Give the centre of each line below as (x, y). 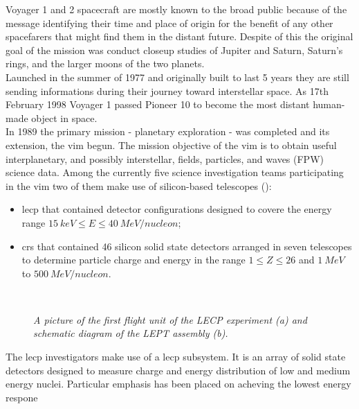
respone (22, 397)
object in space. (64, 118)
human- (329, 104)
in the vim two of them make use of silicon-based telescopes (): (139, 185)
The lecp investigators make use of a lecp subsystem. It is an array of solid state (176, 357)
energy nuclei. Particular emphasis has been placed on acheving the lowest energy (178, 384)
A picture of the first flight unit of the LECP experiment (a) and (170, 319)
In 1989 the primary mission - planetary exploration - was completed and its (168, 131)
